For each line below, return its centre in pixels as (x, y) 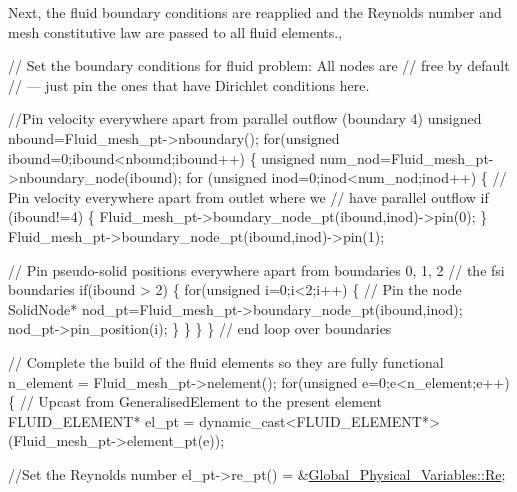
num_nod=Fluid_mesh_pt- (406, 157)
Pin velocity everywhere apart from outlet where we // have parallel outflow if (248, 196)
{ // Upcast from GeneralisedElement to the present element (195, 401)
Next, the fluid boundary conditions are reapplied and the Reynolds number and (255, 12)
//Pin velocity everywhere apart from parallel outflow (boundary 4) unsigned (245, 118)
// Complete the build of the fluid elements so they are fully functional (226, 361)
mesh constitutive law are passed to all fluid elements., (175, 31)
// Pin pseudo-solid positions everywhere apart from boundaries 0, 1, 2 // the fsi (256, 269)
